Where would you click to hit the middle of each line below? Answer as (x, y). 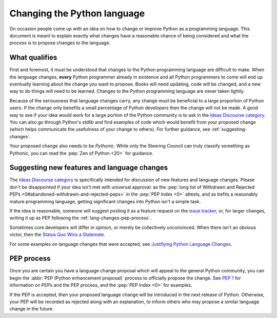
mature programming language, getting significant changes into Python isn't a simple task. (105, 201)
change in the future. (32, 309)
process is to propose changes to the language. (60, 43)
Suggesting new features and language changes (89, 168)
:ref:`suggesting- (229, 129)
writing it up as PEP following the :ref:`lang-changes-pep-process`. (80, 218)
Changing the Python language (77, 13)
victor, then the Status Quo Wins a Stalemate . (57, 235)
